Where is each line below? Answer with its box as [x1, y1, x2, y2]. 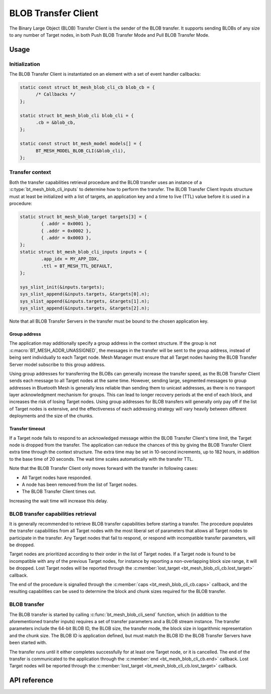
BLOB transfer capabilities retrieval [9, 510, 96, 517]
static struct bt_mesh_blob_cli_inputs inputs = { [20, 249, 148, 255]
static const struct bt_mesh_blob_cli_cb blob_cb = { [20, 84, 155, 90]
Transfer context [9, 169, 51, 176]
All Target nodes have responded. [22, 474, 92, 480]
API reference [9, 676, 54, 684]
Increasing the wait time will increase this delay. [9, 498, 108, 504]
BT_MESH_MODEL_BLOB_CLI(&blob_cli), [36, 148, 126, 153]
